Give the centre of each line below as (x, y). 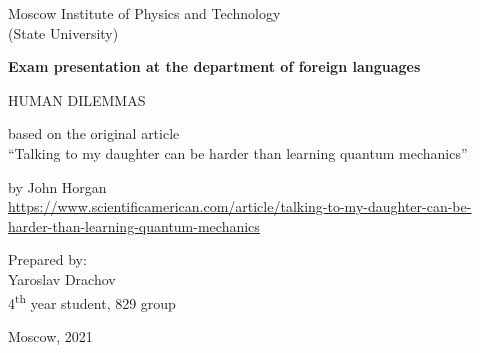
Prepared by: (47, 259)
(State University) (63, 32)
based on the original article (94, 133)
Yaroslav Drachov (62, 278)
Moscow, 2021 (50, 335)
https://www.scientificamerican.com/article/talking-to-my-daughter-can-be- (240, 206)
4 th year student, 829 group (92, 301)
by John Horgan (57, 186)
